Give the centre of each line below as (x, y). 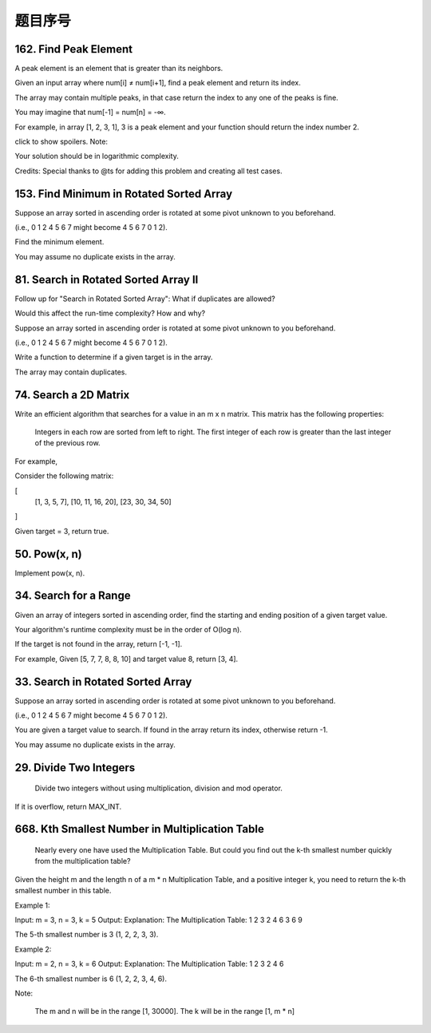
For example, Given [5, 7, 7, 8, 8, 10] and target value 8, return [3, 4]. (127, 659)
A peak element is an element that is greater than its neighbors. (119, 69)
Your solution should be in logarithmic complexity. (97, 156)
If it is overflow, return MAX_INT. (68, 806)
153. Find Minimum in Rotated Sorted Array (124, 194)
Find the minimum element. (59, 242)
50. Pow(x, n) (49, 554)
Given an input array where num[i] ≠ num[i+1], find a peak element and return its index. (158, 83)
